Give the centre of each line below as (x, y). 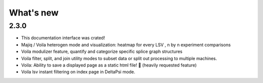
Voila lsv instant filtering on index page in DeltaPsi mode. (78, 72)
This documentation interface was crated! (63, 38)
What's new (34, 13)
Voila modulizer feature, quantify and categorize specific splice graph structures (102, 51)
